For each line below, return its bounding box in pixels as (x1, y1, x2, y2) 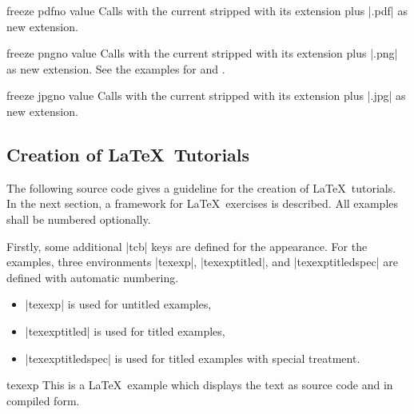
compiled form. (6, 392, 80, 408)
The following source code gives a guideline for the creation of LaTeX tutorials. (6, 179, 396, 196)
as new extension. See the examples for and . (6, 60, 225, 77)
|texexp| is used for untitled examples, (25, 296, 212, 312)
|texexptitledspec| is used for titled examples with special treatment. (25, 349, 360, 366)
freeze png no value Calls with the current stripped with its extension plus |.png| (6, 45, 398, 62)
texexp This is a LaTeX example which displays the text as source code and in (6, 376, 393, 393)
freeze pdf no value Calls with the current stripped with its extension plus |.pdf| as (6, 2, 408, 18)
